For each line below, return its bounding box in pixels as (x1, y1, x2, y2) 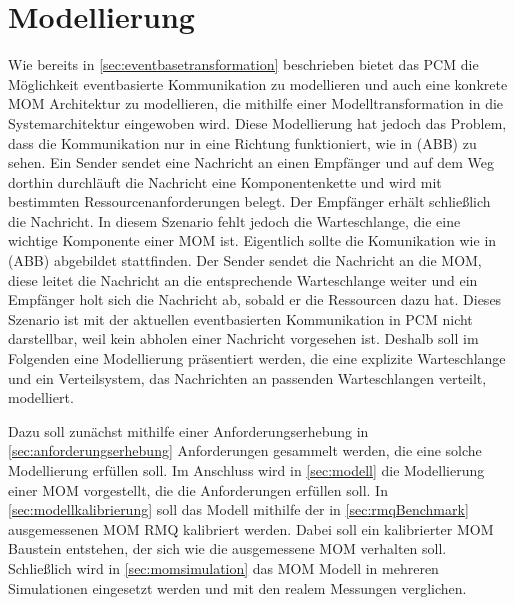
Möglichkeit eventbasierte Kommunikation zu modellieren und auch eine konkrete (8, 73, 508, 94)
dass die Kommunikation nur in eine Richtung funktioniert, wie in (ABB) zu (8, 132, 477, 153)
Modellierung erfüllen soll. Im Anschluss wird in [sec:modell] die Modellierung (8, 460, 485, 480)
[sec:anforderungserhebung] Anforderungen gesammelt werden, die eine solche (8, 440, 482, 461)
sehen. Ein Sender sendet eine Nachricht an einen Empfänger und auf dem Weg (8, 152, 495, 173)
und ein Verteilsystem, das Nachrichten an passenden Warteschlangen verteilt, (8, 367, 487, 388)
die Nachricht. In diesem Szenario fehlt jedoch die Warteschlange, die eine (8, 210, 461, 231)
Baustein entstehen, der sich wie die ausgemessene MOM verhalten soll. (8, 538, 447, 559)
